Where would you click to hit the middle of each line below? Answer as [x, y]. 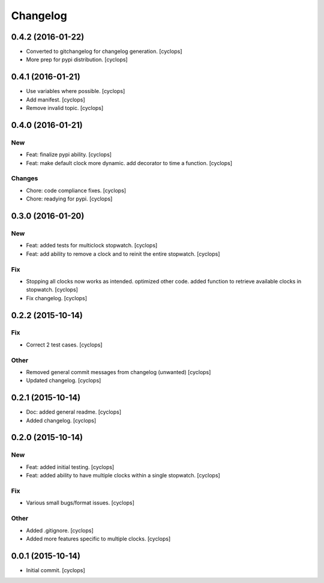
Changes [25, 178]
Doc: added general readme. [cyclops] [74, 412]
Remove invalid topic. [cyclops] [65, 108]
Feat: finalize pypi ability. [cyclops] [69, 155]
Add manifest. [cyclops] [55, 100]
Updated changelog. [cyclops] [64, 381]
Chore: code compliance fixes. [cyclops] [76, 190]
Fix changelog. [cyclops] [56, 298]
